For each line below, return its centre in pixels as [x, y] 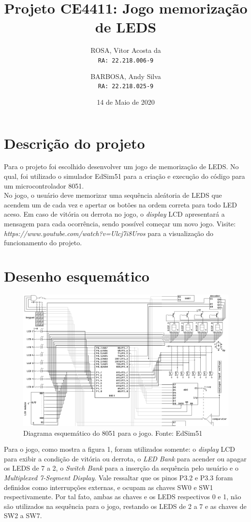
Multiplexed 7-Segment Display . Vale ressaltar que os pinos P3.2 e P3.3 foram [118, 477]
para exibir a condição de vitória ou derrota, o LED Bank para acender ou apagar [125, 458]
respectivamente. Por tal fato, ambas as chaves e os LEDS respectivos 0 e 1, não [123, 497]
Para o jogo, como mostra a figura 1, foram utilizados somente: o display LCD [119, 449]
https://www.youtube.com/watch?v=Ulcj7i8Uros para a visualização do [109, 233]
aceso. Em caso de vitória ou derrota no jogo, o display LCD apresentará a [114, 214]
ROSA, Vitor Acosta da [126, 50]
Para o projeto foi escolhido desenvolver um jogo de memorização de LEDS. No [121, 166]
